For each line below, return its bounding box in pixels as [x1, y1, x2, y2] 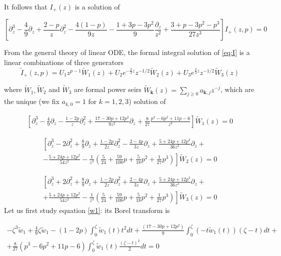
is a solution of [74, 1, 120, 11]
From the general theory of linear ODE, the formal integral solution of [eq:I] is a [4, 47, 250, 57]
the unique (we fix [4, 96, 59, 106]
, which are [220, 84, 254, 94]
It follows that [4, 1, 47, 11]
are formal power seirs [74, 84, 141, 94]
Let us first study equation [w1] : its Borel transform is [4, 204, 170, 215]
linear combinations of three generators [4, 57, 124, 67]
